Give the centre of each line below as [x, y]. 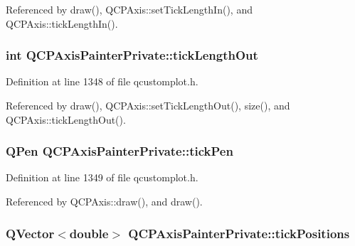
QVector [30, 233]
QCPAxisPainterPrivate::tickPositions [239, 233]
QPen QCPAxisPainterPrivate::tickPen [120, 151]
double [89, 233]
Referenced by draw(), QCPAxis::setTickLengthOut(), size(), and [148, 105]
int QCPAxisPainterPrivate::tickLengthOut [132, 55]
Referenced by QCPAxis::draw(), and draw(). [104, 201]
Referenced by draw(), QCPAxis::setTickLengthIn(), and [129, 9]
